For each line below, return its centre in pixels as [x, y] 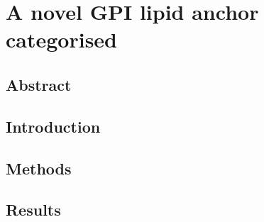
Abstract [39, 84]
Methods [39, 168]
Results [33, 210]
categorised [61, 39]
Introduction [53, 126]
